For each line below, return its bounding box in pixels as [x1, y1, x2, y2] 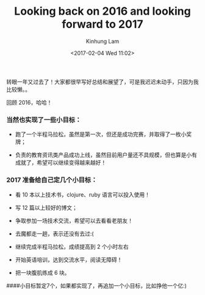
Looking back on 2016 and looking [14, 4, 191, 18]
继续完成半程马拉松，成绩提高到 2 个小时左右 [15, 243, 129, 250]
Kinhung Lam [85, 37, 120, 45]
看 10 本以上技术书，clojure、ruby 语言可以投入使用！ [15, 191, 151, 198]
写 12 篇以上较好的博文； [15, 204, 77, 211]
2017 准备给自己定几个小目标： [6, 176, 98, 184]
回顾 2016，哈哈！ [6, 99, 52, 106]
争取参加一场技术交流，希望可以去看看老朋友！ [15, 217, 133, 224]
